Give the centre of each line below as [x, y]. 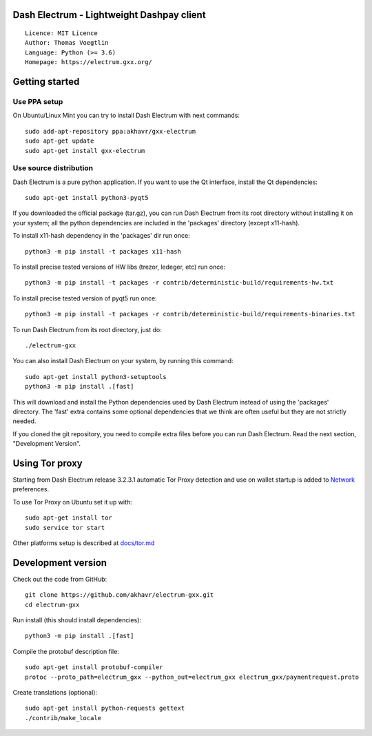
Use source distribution [53, 168]
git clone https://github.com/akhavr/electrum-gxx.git [120, 595]
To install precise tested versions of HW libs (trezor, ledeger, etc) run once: [119, 267]
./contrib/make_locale [63, 718]
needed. [24, 421]
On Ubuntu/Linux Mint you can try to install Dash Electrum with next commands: [126, 115]
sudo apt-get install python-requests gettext [105, 708]
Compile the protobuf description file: [66, 651]
